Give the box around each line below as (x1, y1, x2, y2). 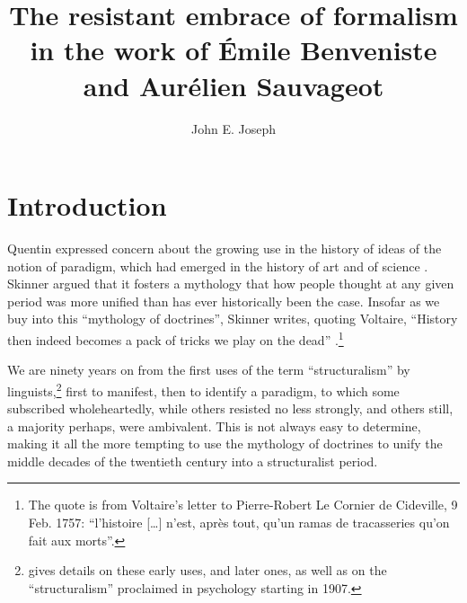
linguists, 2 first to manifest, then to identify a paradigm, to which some (7, 378, 400, 400)
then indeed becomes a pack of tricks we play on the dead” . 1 (7, 328, 344, 349)
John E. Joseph (190, 119, 276, 137)
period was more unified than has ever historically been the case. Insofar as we (7, 291, 440, 310)
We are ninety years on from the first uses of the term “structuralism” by (7, 360, 410, 379)
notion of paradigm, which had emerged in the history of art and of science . (7, 256, 428, 275)
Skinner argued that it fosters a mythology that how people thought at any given (7, 274, 454, 293)
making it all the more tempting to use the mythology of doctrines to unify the (7, 434, 443, 453)
